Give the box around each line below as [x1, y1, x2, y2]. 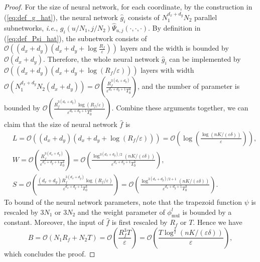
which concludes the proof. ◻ [4, 248, 95, 258]
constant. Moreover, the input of [4, 217, 104, 227]
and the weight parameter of [77, 206, 165, 217]
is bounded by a [182, 206, 232, 217]
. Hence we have [193, 217, 242, 227]
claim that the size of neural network [4, 119, 117, 129]
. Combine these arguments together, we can [111, 102, 248, 113]
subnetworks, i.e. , [4, 22, 58, 33]
